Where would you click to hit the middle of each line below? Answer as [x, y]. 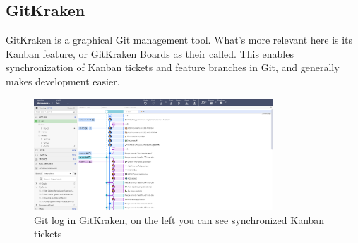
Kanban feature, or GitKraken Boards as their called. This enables [150, 53]
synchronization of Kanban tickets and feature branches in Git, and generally [173, 67]
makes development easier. [63, 81]
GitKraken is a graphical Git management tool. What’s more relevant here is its [179, 40]
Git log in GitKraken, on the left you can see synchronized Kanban [179, 219]
